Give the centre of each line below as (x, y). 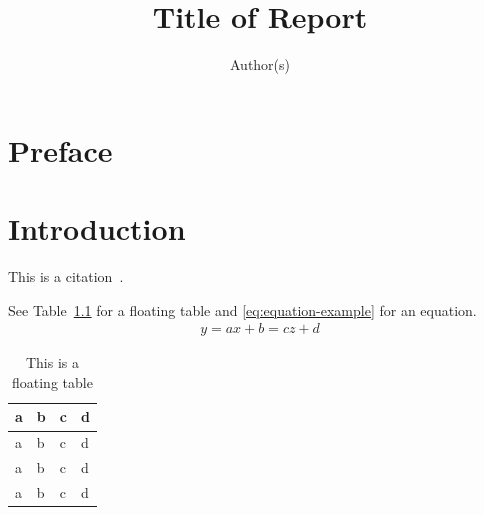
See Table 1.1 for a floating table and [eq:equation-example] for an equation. (242, 309)
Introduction (97, 228)
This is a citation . (66, 276)
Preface (60, 149)
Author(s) (260, 64)
